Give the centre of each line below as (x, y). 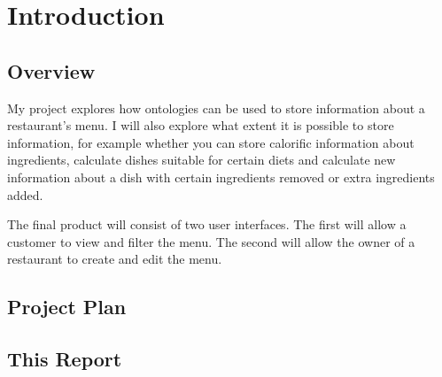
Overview (51, 70)
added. (25, 194)
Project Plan (67, 307)
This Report (65, 359)
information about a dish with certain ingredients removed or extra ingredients (221, 177)
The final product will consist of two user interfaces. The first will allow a (207, 224)
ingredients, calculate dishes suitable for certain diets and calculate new (202, 160)
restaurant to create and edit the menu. (115, 259)
